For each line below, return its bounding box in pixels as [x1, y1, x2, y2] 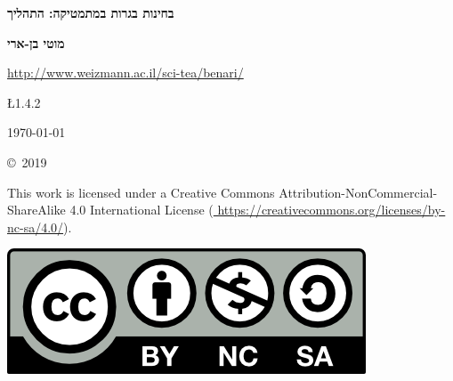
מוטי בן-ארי [7, 33, 65, 52]
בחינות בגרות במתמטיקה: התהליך [7, 4, 174, 21]
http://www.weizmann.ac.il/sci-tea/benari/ [7, 63, 244, 82]
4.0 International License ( [69, 200, 214, 219]
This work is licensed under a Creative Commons [7, 182, 275, 201]
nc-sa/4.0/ [7, 217, 64, 236]
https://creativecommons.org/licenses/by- [217, 200, 446, 219]
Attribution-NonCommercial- [279, 182, 438, 201]
